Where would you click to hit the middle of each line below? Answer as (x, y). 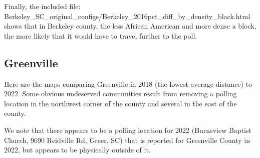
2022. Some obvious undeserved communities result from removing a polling (120, 94)
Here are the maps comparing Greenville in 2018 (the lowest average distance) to (128, 84)
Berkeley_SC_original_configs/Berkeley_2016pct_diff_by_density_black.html (127, 16)
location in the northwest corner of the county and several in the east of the (120, 103)
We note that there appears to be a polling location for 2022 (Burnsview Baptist (128, 130)
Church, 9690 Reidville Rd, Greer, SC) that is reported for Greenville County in (127, 140)
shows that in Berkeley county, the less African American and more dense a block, (130, 26)
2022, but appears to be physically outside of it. (77, 150)
